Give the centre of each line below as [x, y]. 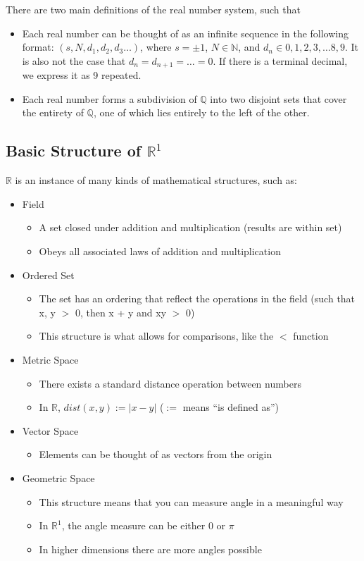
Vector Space [50, 430]
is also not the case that [74, 60]
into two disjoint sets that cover [278, 98]
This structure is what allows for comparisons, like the [156, 336]
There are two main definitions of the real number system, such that [153, 9]
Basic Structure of [74, 150]
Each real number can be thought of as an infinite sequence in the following [186, 33]
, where [156, 47]
